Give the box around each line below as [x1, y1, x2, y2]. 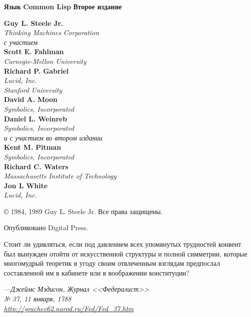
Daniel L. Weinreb [4, 113, 67, 123]
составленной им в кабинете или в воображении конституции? [4, 267, 190, 277]
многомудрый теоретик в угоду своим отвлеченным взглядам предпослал [4, 258, 220, 268]
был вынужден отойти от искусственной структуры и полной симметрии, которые [4, 248, 248, 258]
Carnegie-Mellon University [4, 56, 86, 66]
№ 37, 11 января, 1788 [4, 294, 72, 304]
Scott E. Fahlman [4, 46, 64, 57]
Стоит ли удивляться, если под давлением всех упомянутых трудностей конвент [4, 239, 241, 249]
